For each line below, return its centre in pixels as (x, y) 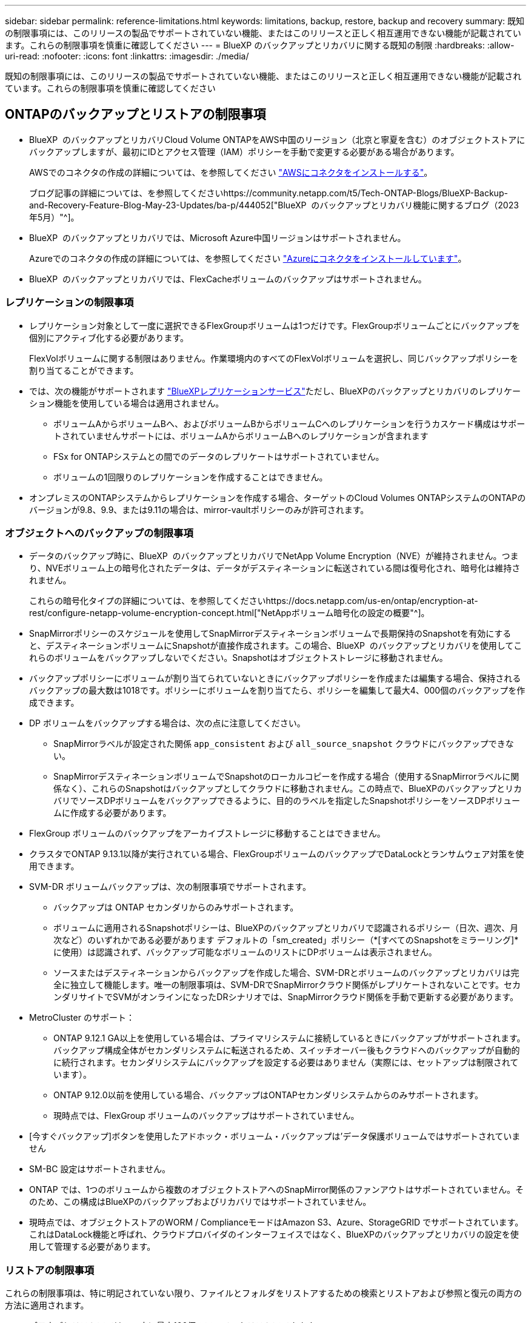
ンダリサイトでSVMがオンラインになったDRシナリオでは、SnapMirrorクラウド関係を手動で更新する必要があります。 (286, 997)
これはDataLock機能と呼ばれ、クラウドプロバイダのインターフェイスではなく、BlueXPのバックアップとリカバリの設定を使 (274, 1235)
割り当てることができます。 (84, 370)
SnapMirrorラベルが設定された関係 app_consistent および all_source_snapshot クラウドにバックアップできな (284, 744)
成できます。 (54, 703)
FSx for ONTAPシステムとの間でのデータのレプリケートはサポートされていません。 (219, 456)
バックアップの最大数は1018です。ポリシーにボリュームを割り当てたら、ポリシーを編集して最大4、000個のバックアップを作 (277, 691)
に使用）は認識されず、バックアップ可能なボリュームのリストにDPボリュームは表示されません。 (245, 952)
